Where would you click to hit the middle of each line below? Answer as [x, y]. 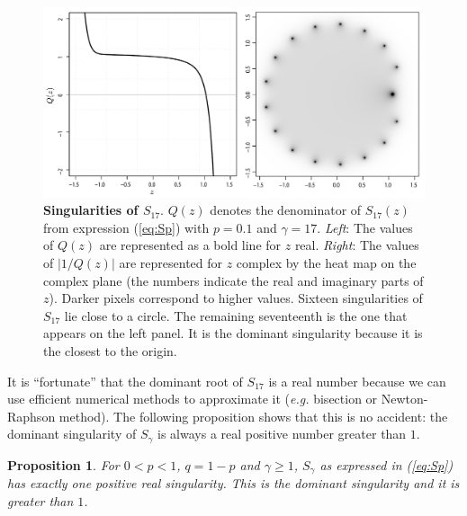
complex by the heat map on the [326, 262]
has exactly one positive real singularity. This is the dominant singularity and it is [233, 483]
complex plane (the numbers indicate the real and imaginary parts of [233, 280]
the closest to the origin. [110, 350]
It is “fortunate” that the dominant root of [125, 381]
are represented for [171, 262]
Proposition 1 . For [63, 464]
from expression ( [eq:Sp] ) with [126, 227]
